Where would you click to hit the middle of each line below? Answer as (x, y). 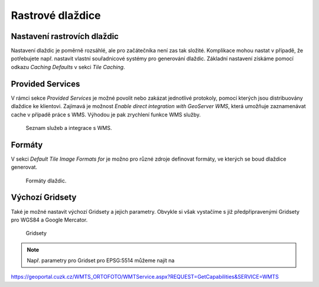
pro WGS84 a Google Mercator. (49, 220)
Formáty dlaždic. (46, 181)
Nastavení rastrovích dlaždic (65, 36)
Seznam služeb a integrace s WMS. (69, 128)
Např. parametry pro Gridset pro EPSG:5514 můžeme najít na (101, 260)
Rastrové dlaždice (56, 15)
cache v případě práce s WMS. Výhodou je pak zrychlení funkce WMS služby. (106, 115)
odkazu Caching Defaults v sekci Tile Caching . (68, 67)
